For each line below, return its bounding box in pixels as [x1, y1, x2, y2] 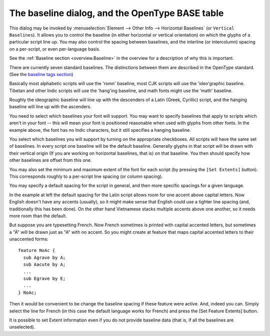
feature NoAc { [18, 248, 55, 253]
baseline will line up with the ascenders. [9, 104, 92, 110]
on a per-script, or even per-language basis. [9, 46, 100, 52]
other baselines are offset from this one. [9, 157, 92, 163]
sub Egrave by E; [23, 276, 66, 281]
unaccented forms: [9, 236, 48, 242]
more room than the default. [9, 213, 67, 219]
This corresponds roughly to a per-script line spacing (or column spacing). [9, 173, 163, 179]
